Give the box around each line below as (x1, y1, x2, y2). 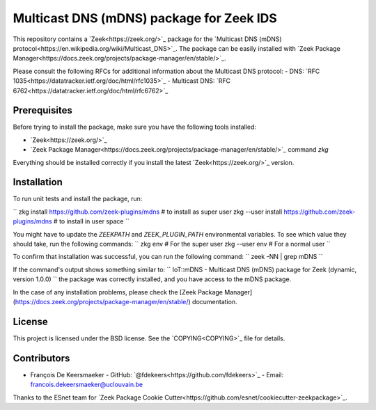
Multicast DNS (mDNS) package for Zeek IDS (13, 10, 278, 26)
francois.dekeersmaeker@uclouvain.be (30, 380, 143, 389)
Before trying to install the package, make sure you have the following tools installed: (13, 123, 257, 132)
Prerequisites (13, 104, 72, 116)
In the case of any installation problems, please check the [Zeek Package (13, 287, 223, 296)
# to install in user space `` (53, 217, 130, 226)
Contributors (13, 352, 70, 364)
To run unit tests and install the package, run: (13, 195, 143, 203)
